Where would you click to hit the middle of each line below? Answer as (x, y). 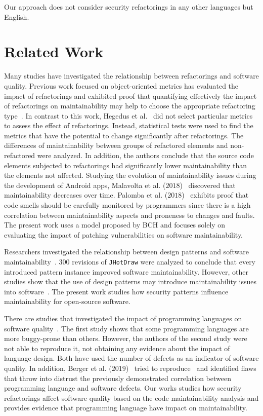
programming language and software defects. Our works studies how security (123, 388)
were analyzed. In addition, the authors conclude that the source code (145, 155)
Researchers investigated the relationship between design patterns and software (126, 252)
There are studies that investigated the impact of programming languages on (123, 318)
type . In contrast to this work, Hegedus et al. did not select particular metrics (128, 115)
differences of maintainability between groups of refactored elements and (116, 145)
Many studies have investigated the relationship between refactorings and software (131, 76)
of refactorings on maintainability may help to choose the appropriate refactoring (130, 106)
